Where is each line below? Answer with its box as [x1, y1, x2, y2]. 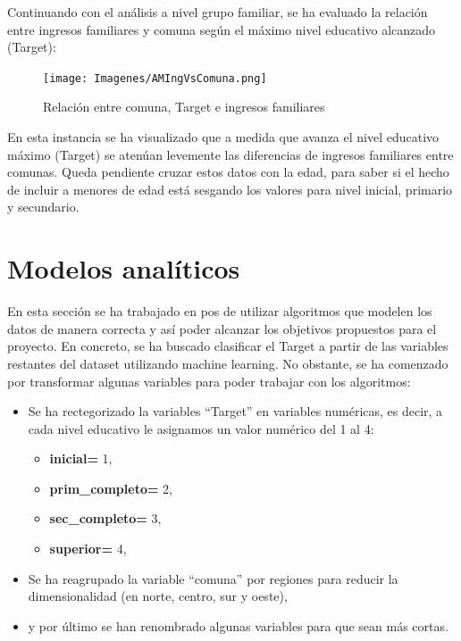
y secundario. [7, 197, 80, 216]
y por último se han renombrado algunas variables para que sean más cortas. [28, 616, 448, 635]
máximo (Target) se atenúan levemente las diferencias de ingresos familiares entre [7, 145, 454, 163]
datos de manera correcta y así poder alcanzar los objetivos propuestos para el [7, 319, 437, 337]
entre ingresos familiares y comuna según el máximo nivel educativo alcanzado [7, 20, 436, 38]
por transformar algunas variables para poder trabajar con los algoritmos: [7, 371, 411, 390]
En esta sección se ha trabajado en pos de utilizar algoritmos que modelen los [7, 302, 432, 320]
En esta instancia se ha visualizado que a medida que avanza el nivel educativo [7, 128, 440, 146]
